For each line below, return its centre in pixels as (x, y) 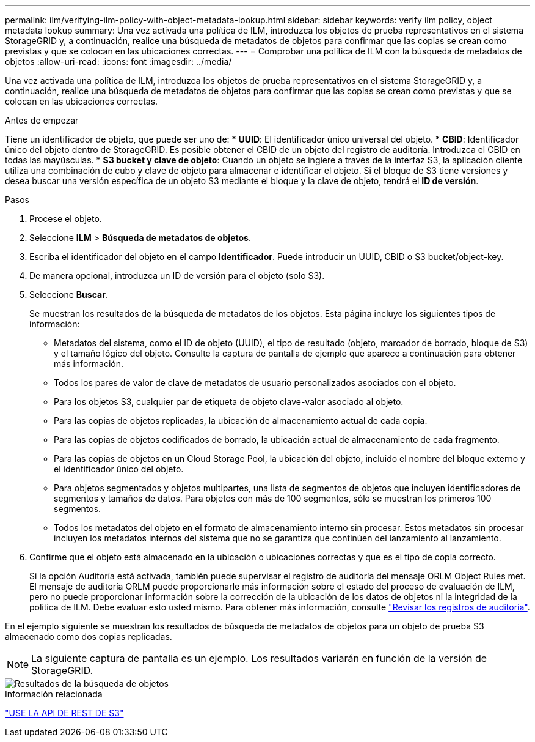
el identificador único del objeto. (119, 469)
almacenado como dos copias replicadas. (89, 636)
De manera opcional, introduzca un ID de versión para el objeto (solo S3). (177, 276)
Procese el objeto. (66, 219)
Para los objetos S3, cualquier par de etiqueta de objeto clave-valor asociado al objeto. (229, 402)
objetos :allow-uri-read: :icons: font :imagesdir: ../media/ (118, 61)
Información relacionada (54, 694)
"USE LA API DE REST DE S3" (64, 713)
